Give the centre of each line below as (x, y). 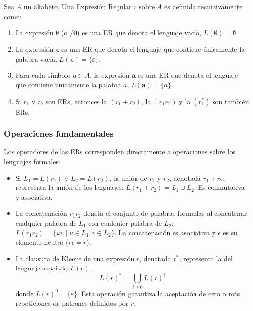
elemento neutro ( (42, 242)
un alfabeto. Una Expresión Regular (78, 6)
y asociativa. (34, 197)
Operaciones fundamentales (59, 134)
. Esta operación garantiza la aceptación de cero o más (159, 293)
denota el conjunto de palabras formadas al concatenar (165, 213)
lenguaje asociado (41, 268)
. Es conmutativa (219, 187)
